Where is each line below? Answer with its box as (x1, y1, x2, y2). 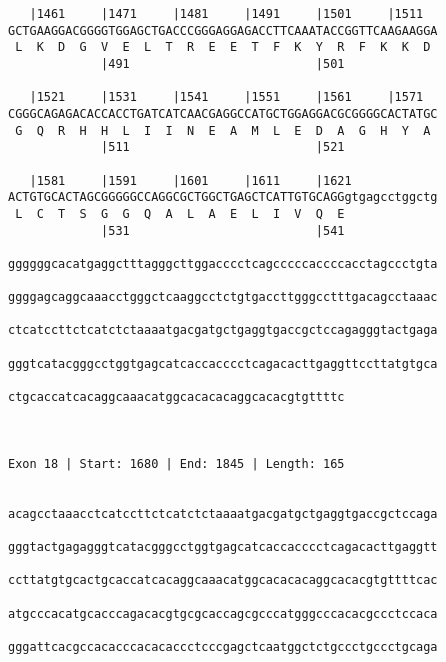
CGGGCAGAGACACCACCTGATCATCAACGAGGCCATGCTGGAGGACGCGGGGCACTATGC (8, 106, 438, 121)
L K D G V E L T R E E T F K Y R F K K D (15, 40, 431, 55)
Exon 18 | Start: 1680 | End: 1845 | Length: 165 (8, 456, 345, 471)
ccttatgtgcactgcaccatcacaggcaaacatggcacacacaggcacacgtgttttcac (8, 573, 438, 588)
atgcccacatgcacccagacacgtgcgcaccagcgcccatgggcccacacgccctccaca (8, 606, 438, 621)
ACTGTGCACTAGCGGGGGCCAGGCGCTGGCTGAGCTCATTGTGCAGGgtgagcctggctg (8, 190, 438, 205)
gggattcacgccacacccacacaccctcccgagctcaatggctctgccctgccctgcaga (8, 639, 438, 654)
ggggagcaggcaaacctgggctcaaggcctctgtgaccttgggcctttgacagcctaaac (8, 290, 438, 305)
